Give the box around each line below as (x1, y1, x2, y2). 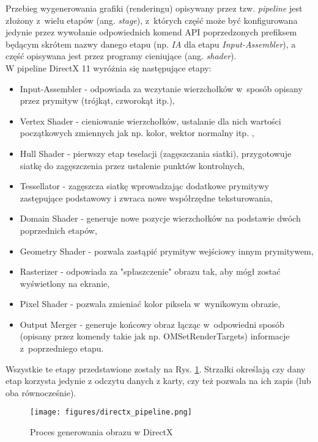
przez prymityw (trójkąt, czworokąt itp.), (20, 94, 175, 107)
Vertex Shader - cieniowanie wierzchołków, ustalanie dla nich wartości (20, 114, 281, 127)
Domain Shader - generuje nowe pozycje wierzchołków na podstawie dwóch (20, 212, 301, 225)
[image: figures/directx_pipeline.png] (30, 408, 192, 417)
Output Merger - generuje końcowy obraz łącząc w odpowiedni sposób (20, 317, 284, 330)
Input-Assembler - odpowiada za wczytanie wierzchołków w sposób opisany (20, 82, 303, 95)
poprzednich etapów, (20, 223, 97, 236)
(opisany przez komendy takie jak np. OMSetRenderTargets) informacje (20, 330, 290, 342)
